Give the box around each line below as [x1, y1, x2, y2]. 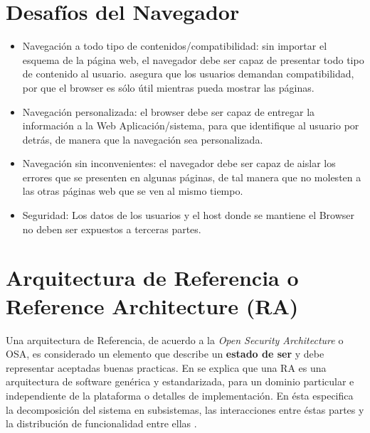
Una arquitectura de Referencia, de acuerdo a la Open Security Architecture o [6, 332, 344, 347]
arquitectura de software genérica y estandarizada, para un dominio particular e [6, 374, 354, 389]
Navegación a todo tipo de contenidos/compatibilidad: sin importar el [22, 38, 327, 53]
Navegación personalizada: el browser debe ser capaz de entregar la [22, 104, 315, 119]
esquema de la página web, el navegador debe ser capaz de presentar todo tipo [22, 52, 364, 67]
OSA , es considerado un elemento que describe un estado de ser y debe [6, 346, 324, 361]
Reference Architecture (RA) [6, 291, 299, 320]
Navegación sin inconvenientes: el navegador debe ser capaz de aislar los [22, 156, 336, 171]
